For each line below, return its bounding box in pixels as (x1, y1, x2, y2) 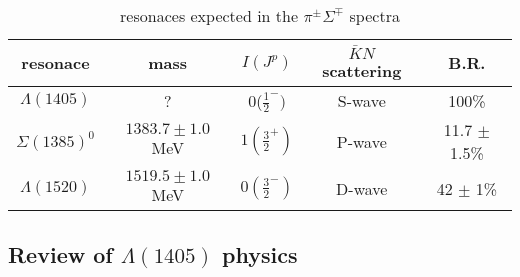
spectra (349, 4, 400, 27)
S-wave (337, 88, 386, 112)
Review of (8, 239, 113, 270)
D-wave (336, 176, 388, 200)
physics (222, 239, 298, 270)
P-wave (336, 129, 387, 153)
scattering (322, 58, 402, 82)
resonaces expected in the (120, 4, 299, 27)
